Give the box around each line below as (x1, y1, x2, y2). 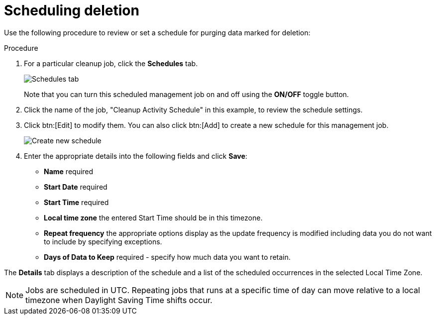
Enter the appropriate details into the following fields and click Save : (24, 151, 247, 160)
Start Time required (44, 198, 109, 207)
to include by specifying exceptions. (44, 237, 162, 246)
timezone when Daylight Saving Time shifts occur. (25, 295, 213, 305)
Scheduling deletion (4, 2, 139, 19)
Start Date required (44, 182, 108, 191)
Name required (44, 167, 94, 176)
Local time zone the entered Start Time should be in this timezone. (44, 213, 263, 222)
